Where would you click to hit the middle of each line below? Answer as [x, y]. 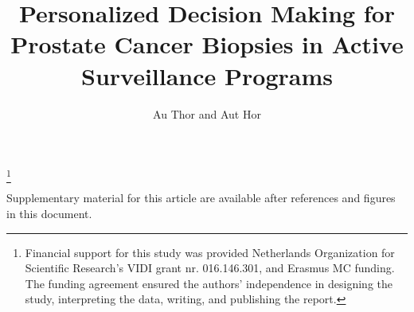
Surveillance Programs [207, 75]
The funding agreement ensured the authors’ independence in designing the [209, 283]
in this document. [49, 214]
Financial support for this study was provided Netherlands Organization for [210, 252]
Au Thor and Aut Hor [207, 113]
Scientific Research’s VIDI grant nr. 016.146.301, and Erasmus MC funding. [210, 268]
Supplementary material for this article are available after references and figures [201, 198]
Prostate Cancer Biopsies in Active [207, 44]
